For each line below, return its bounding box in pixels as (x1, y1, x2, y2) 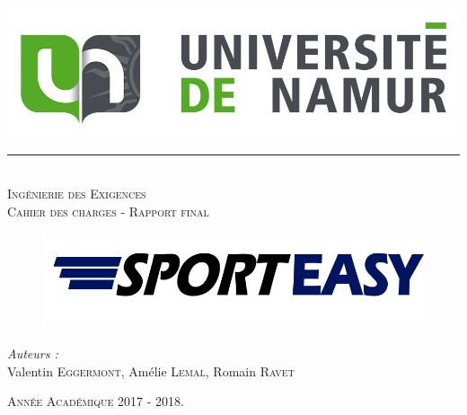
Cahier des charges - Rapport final (7, 201, 209, 220)
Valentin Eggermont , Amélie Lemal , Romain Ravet (7, 361, 295, 380)
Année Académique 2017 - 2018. (7, 392, 184, 411)
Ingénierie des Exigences (7, 184, 146, 203)
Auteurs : (7, 344, 58, 363)
